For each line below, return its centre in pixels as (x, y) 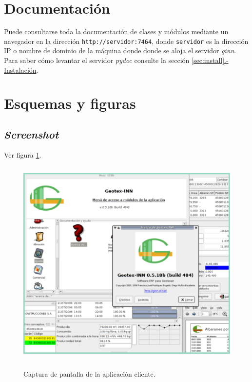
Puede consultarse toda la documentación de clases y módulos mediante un (116, 31)
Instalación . (21, 70)
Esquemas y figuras (70, 103)
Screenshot (31, 134)
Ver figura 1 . (23, 154)
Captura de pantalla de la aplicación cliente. (89, 373)
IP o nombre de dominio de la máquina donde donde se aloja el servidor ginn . (120, 50)
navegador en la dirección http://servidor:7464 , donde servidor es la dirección (126, 41)
